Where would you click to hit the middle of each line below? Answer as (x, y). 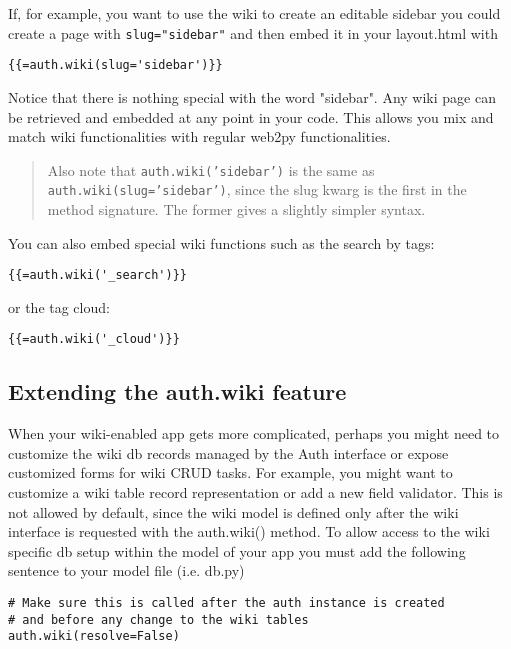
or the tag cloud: (59, 306)
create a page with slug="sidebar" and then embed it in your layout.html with (253, 32)
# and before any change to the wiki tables (158, 619)
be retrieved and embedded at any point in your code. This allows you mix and (251, 116)
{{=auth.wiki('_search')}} (97, 275)
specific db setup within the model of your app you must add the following (237, 550)
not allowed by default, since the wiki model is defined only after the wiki (233, 511)
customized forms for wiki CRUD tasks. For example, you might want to (230, 472)
